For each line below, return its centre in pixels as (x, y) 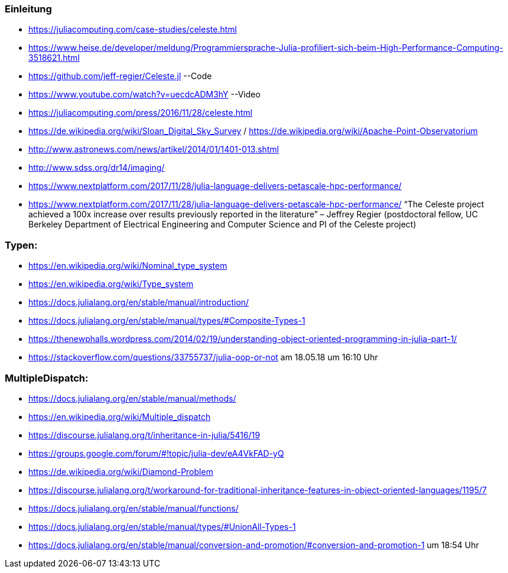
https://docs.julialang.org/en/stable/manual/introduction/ (139, 302)
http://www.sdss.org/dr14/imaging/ (97, 168)
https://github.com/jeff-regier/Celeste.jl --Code (120, 76)
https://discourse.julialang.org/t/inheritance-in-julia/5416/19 (144, 435)
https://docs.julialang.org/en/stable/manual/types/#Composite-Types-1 (167, 321)
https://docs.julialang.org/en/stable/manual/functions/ (133, 508)
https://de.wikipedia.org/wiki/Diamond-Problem (121, 471)
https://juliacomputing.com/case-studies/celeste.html (133, 30)
